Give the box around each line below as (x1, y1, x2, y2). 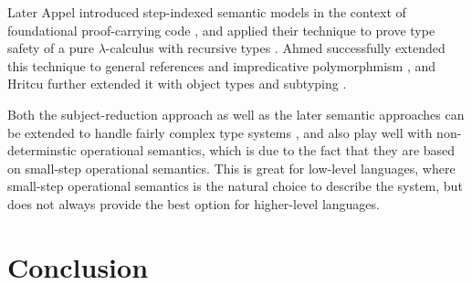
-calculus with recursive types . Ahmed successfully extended (105, 38, 446, 58)
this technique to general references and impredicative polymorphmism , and (7, 56, 436, 75)
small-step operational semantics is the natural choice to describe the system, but (7, 176, 463, 195)
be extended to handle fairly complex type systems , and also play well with (7, 122, 433, 142)
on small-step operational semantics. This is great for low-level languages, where (7, 158, 456, 177)
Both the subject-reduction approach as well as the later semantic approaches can (7, 104, 465, 123)
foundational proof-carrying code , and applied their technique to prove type (7, 20, 435, 39)
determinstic (7, 141, 77, 160)
